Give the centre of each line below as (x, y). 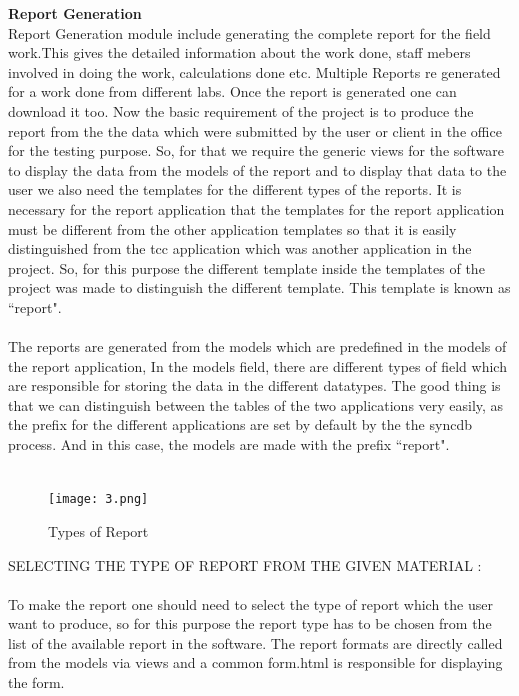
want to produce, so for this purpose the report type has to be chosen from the (250, 623)
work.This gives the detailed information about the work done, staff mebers (239, 52)
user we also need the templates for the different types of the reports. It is (235, 189)
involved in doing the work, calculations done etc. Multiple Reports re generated (254, 71)
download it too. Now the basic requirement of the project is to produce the (241, 110)
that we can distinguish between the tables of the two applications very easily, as (256, 404)
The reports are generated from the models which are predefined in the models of (257, 346)
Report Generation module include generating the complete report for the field (249, 32)
